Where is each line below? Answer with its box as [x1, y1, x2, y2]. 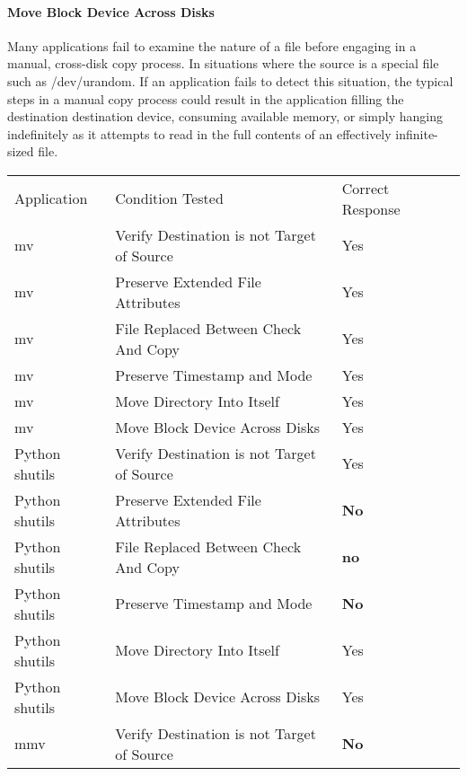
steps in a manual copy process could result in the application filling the [7, 89, 404, 108]
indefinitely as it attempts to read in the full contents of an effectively [7, 124, 392, 143]
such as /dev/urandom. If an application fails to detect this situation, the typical [7, 71, 454, 90]
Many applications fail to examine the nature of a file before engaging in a [7, 36, 417, 55]
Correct [341, 177, 390, 198]
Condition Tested [115, 188, 224, 209]
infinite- [395, 124, 438, 143]
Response [341, 198, 401, 219]
